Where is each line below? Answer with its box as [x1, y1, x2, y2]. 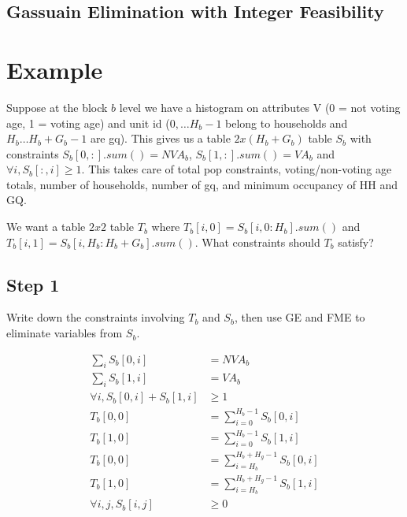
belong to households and [225, 114, 348, 131]
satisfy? [338, 233, 374, 250]
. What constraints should [194, 233, 320, 250]
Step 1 [6, 272, 60, 296]
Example [6, 53, 103, 85]
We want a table [6, 218, 86, 235]
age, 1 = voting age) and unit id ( [6, 114, 170, 131]
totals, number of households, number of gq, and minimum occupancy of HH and [6, 176, 398, 192]
